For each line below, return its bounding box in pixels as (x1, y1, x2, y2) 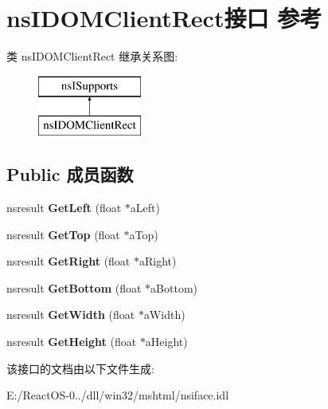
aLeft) (130, 199, 160, 216)
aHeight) (145, 333, 188, 350)
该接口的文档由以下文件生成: (6, 360, 154, 376)
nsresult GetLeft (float (6, 199, 122, 216)
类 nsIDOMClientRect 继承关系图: (6, 48, 178, 65)
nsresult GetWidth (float (6, 306, 135, 323)
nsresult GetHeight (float (6, 333, 137, 350)
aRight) (139, 253, 177, 269)
